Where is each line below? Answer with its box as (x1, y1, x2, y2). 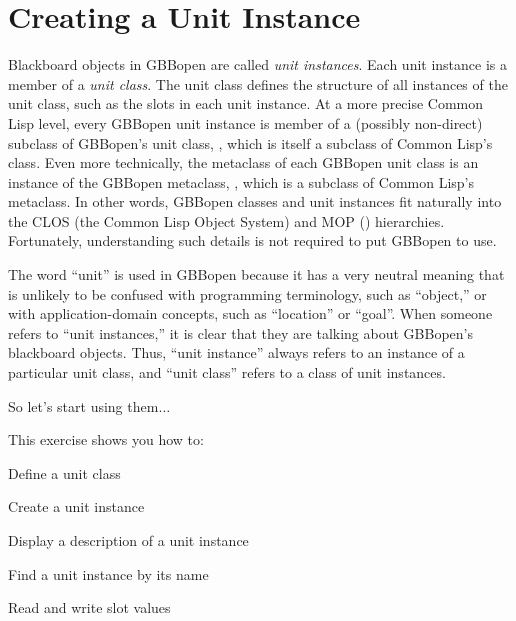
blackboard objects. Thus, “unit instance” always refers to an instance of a (8, 342, 465, 363)
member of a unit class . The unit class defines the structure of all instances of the (8, 73, 508, 94)
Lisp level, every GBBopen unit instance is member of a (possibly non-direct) (8, 112, 483, 133)
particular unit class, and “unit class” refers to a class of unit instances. (8, 362, 446, 383)
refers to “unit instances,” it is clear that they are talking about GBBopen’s (8, 322, 473, 343)
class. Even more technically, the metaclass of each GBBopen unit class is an (8, 152, 479, 173)
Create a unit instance (8, 496, 145, 517)
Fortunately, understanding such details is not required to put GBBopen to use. (8, 230, 497, 251)
